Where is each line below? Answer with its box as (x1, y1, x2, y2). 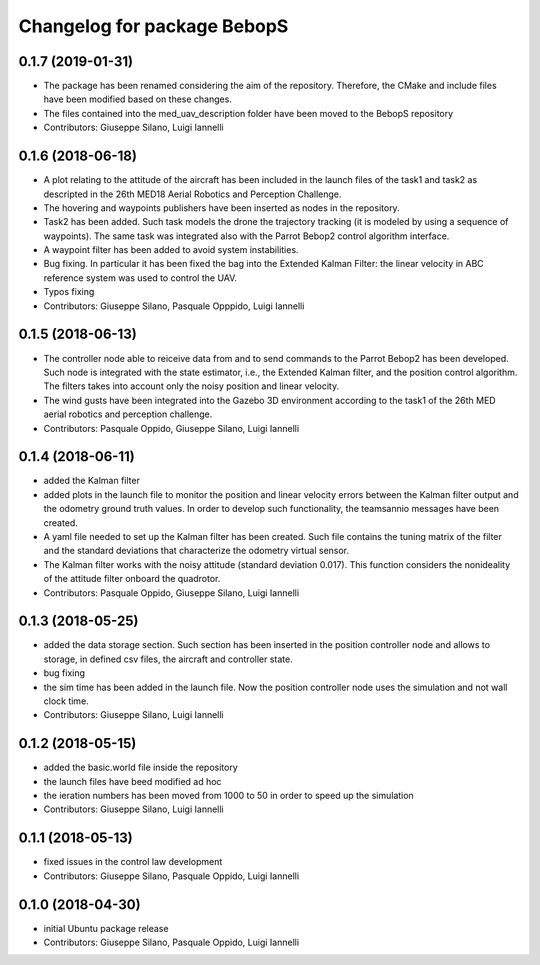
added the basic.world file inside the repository (43, 761, 239, 774)
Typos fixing (43, 286, 95, 298)
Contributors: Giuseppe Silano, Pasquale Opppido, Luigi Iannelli (43, 300, 305, 312)
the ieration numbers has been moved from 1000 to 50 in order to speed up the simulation (43, 790, 414, 802)
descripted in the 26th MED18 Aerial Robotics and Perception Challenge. (43, 188, 342, 200)
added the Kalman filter (43, 475, 140, 487)
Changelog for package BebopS (18, 15, 289, 37)
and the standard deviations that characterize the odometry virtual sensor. (43, 545, 350, 557)
